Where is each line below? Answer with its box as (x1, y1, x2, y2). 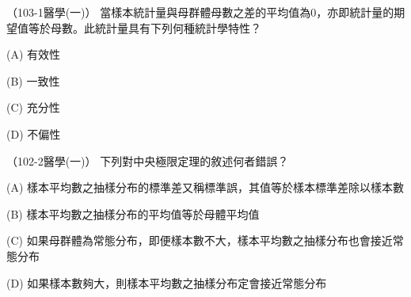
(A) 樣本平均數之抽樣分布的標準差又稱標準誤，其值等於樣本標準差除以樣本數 (6, 179, 405, 196)
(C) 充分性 (6, 99, 60, 116)
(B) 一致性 (6, 72, 60, 89)
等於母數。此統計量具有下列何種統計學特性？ (28, 19, 261, 36)
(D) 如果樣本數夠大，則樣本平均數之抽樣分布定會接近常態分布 (6, 274, 327, 291)
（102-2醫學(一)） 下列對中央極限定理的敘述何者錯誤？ (6, 152, 289, 169)
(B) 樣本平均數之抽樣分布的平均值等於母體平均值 (6, 205, 260, 222)
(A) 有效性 (6, 46, 61, 63)
